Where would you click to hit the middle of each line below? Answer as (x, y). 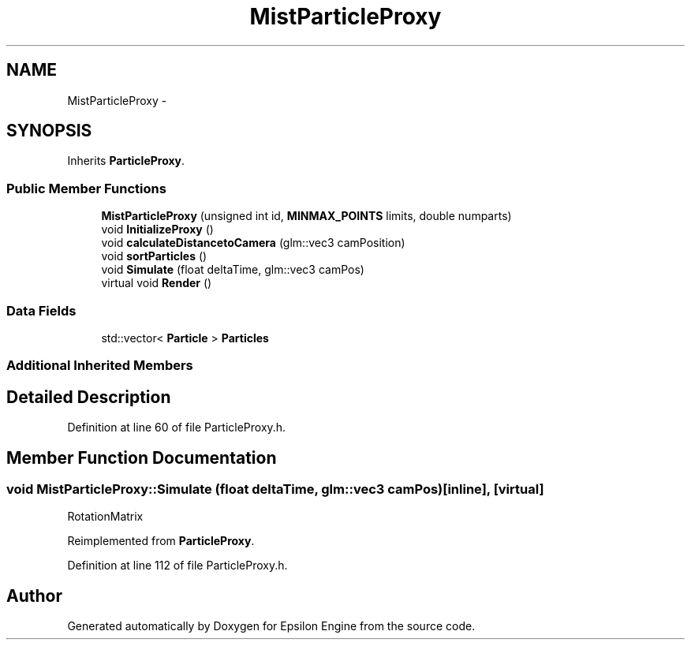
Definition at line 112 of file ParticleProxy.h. (177, 566)
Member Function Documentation (142, 457)
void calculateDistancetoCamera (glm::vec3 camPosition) (253, 243)
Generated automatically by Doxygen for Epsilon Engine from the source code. (271, 626)
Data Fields (41, 310)
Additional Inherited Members (100, 366)
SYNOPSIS (49, 131)
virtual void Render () (157, 283)
